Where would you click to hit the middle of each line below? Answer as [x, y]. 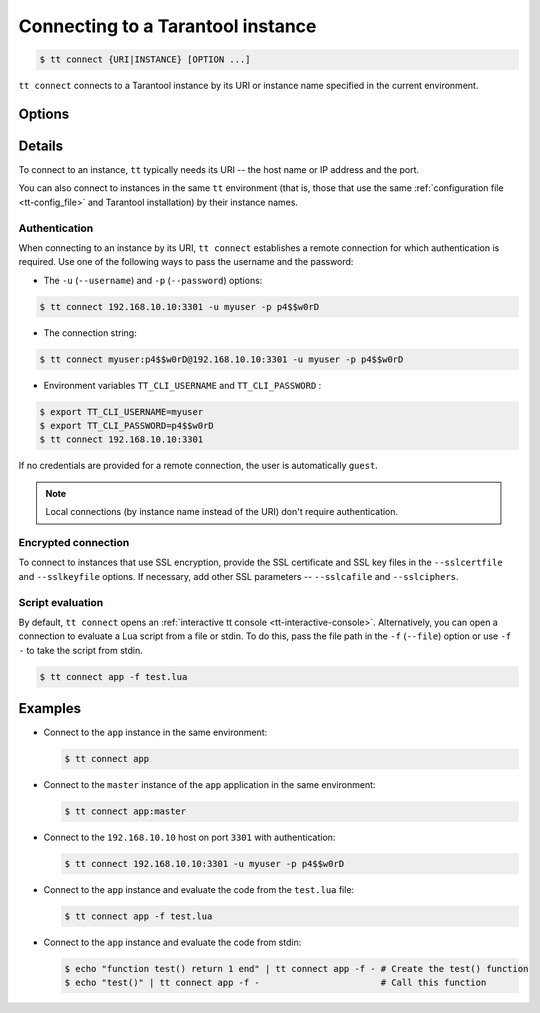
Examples [50, 708]
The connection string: [90, 332]
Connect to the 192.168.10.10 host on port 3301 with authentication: [189, 837]
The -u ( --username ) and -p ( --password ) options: [153, 280]
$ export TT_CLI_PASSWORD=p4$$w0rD [126, 426]
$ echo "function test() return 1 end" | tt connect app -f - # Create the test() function [296, 969]
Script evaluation [61, 602]
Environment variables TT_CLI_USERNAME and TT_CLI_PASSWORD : [182, 385]
